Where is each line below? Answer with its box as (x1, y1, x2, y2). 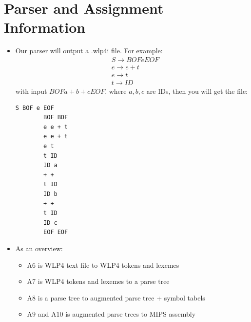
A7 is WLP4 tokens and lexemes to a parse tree (27, 276, 170, 286)
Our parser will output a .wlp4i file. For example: (15, 45, 163, 56)
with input (15, 86, 47, 96)
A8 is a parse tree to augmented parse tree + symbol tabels (27, 292, 205, 302)
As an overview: (15, 243, 63, 253)
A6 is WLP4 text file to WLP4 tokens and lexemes (27, 259, 179, 270)
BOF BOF (43, 114, 68, 121)
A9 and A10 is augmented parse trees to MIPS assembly (27, 309, 196, 319)
